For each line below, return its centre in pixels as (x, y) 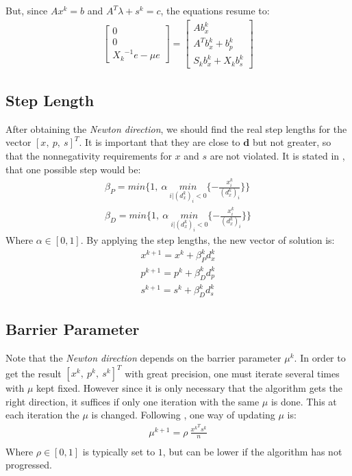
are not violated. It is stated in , (277, 155)
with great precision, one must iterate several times (232, 373)
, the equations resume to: (215, 10)
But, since (27, 10)
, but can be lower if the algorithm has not (252, 451)
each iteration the (42, 415)
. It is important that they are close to (160, 142)
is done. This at (304, 401)
